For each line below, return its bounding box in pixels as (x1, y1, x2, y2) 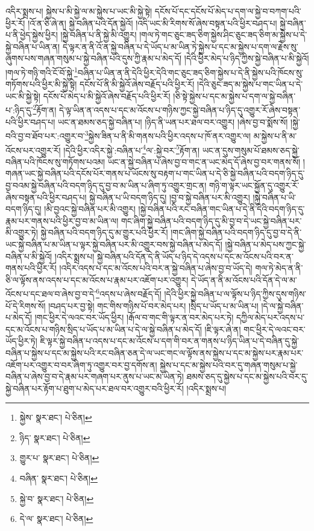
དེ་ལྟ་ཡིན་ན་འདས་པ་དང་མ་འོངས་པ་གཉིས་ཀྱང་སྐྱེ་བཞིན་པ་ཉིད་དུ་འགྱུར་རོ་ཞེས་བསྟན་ (59, 104, 301, 116)
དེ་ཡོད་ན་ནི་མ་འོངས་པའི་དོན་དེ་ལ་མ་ (190, 273, 297, 286)
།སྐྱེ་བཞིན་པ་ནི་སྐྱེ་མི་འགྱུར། (60, 28, 137, 41)
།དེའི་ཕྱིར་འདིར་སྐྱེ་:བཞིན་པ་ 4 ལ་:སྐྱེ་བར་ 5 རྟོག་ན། (63, 142, 199, 156)
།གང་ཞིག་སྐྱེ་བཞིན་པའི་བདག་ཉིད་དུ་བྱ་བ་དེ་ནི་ (171, 226, 302, 239)
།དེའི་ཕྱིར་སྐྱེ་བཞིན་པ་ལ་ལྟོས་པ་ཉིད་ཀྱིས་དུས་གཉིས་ (164, 287, 307, 300)
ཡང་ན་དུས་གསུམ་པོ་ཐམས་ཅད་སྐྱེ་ (202, 143, 300, 156)
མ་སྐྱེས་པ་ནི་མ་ (253, 129, 297, 142)
